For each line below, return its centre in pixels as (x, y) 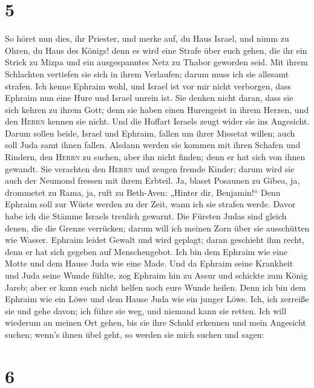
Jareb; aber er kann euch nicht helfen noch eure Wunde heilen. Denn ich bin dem (155, 287)
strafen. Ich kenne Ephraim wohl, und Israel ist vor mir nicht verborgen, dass (148, 86)
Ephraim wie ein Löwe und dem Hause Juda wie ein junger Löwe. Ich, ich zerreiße (157, 299)
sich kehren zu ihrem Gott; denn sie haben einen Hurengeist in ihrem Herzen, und (157, 109)
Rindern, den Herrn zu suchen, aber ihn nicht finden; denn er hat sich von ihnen (155, 157)
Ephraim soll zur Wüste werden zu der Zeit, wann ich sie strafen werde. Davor (150, 204)
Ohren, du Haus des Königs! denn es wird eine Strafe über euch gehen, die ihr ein (156, 50)
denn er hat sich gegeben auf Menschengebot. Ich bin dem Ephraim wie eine (146, 251)
